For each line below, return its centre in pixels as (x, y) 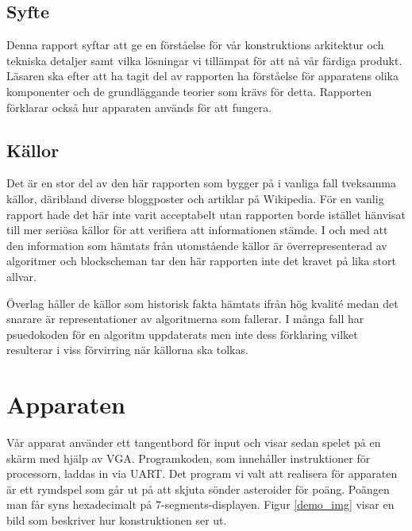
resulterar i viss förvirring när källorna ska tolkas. (127, 350)
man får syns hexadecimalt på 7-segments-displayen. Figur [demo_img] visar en (200, 504)
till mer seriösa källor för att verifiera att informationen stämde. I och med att (197, 230)
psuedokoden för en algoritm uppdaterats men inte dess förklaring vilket (182, 334)
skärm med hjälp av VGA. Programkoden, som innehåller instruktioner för (189, 458)
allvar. (21, 276)
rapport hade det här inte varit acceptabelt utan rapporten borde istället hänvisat (206, 214)
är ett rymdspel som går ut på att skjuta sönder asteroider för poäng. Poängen (198, 489)
